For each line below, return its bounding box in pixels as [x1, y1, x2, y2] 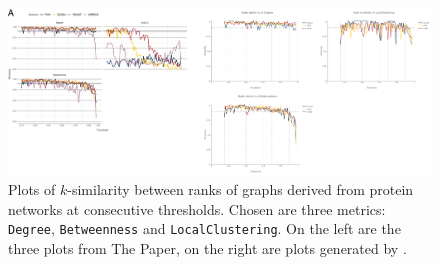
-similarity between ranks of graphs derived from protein [67, 179, 414, 200]
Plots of [8, 179, 56, 200]
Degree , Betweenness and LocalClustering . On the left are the [8, 218, 401, 239]
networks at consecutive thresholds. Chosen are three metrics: [8, 198, 386, 219]
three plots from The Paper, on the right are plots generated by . [8, 237, 407, 258]
